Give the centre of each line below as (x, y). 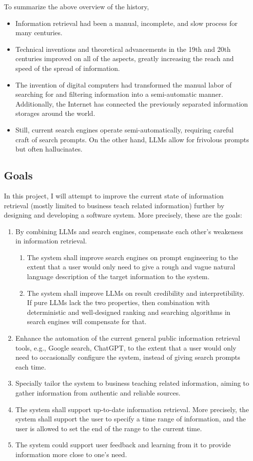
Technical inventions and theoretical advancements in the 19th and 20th (123, 49)
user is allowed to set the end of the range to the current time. (109, 428)
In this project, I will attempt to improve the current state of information (114, 195)
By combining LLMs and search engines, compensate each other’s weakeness (129, 231)
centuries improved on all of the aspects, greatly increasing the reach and (125, 58)
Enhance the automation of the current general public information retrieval (128, 338)
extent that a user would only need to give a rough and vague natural (131, 267)
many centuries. (39, 33)
